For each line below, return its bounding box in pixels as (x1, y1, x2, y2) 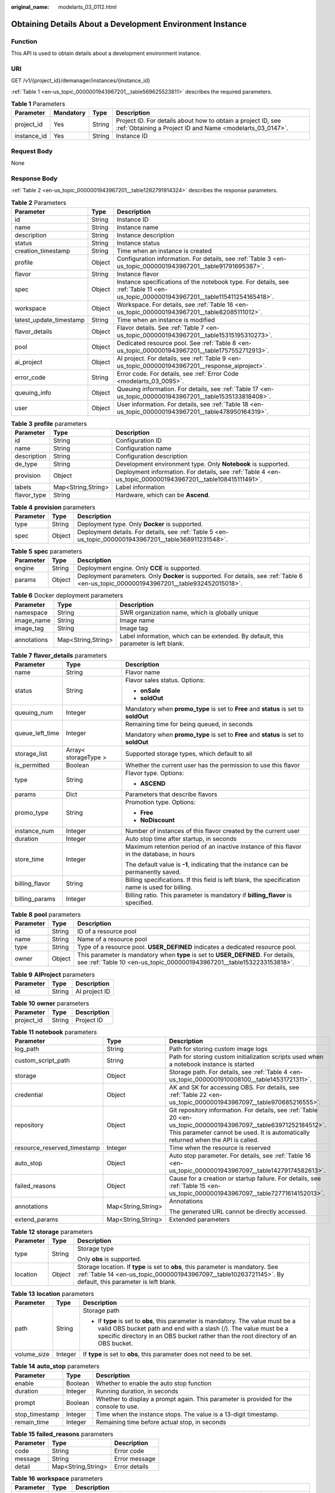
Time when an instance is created (116, 247, 212, 255)
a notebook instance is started (169, 1060, 254, 1068)
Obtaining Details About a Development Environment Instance (11, 19, 247, 29)
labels (14, 483, 32, 491)
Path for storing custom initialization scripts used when (169, 1053, 324, 1061)
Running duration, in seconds (96, 1387, 179, 1395)
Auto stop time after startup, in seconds (125, 834, 237, 843)
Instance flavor (116, 270, 159, 278)
